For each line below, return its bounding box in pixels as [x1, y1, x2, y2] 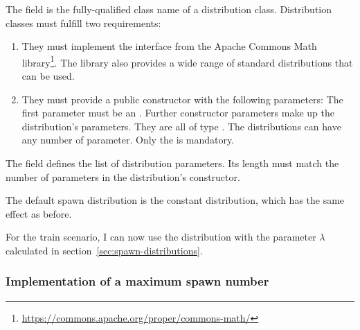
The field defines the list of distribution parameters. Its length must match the [6, 156, 339, 170]
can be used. [21, 69, 75, 83]
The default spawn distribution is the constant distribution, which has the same [6, 193, 345, 207]
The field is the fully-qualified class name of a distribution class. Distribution [6, 2, 332, 16]
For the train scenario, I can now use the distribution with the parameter [6, 229, 316, 244]
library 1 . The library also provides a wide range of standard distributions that [21, 53, 353, 69]
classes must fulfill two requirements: [6, 15, 161, 30]
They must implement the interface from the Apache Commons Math [21, 39, 317, 53]
